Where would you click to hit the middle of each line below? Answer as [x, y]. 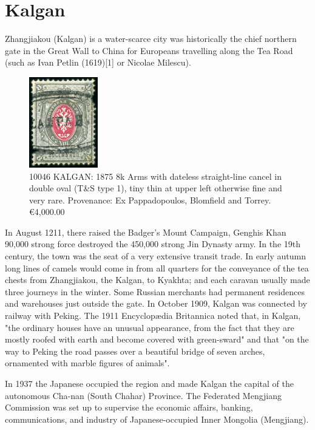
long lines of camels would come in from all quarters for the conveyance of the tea [157, 268]
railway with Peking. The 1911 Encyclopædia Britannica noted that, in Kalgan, [153, 316]
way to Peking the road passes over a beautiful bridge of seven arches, [135, 351]
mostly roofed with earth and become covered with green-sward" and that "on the [157, 339]
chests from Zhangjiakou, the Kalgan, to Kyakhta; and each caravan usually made [157, 280]
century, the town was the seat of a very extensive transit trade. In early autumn [155, 256]
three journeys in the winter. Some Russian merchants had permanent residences [155, 291]
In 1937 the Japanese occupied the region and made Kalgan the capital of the [149, 383]
